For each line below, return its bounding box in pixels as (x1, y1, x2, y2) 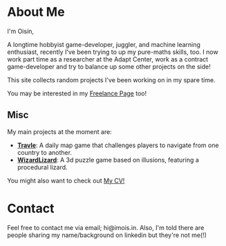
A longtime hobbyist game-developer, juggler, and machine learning (7, 40, 200, 48)
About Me (7, 4, 65, 20)
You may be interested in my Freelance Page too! (7, 89, 147, 97)
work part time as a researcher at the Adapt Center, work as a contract (7, 55, 209, 63)
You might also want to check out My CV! (7, 176, 125, 184)
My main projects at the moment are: (7, 127, 112, 135)
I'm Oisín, (7, 27, 35, 35)
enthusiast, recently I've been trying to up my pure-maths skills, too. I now (7, 48, 219, 56)
